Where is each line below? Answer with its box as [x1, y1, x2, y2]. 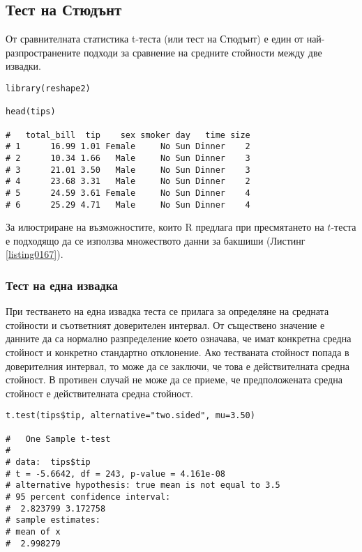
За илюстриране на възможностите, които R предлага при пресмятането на [6, 220, 324, 234]
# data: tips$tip [6, 457, 91, 467]
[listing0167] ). [6, 247, 63, 261]
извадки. [6, 59, 41, 73]
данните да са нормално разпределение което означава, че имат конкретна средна [6, 331, 352, 346]
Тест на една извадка [6, 276, 119, 293]
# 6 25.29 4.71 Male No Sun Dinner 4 [6, 199, 250, 210]
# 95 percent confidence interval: [6, 491, 171, 502]
